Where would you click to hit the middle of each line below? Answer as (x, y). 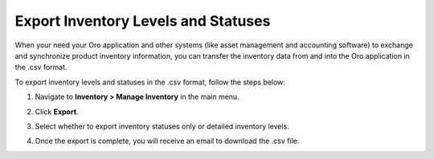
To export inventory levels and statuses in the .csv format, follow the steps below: (150, 82)
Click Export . (57, 112)
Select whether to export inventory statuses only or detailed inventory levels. (162, 126)
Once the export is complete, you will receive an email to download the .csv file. (167, 141)
